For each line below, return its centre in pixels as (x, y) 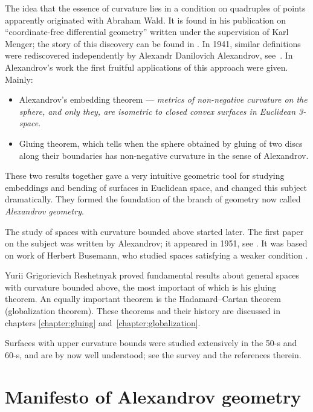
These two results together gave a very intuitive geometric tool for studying (145, 175)
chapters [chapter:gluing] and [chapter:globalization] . (103, 322)
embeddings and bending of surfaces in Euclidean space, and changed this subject (156, 187)
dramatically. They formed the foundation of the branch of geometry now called (153, 199)
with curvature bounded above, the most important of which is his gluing (141, 287)
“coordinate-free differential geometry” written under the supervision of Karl (147, 32)
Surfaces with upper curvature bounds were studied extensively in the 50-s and (151, 343)
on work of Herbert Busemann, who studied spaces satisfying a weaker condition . (156, 255)
